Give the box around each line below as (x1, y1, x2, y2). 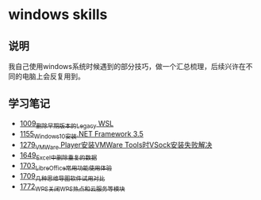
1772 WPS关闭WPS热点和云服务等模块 (19, 181, 125, 193)
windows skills (8, 6, 108, 24)
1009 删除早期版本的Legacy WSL (19, 118, 114, 130)
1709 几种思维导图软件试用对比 (19, 171, 106, 183)
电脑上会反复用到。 (21, 71, 85, 81)
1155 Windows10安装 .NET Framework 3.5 (19, 129, 144, 140)
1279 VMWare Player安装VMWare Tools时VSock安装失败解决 (19, 140, 213, 152)
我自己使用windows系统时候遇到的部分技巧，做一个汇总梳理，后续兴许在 (8, 62, 246, 71)
